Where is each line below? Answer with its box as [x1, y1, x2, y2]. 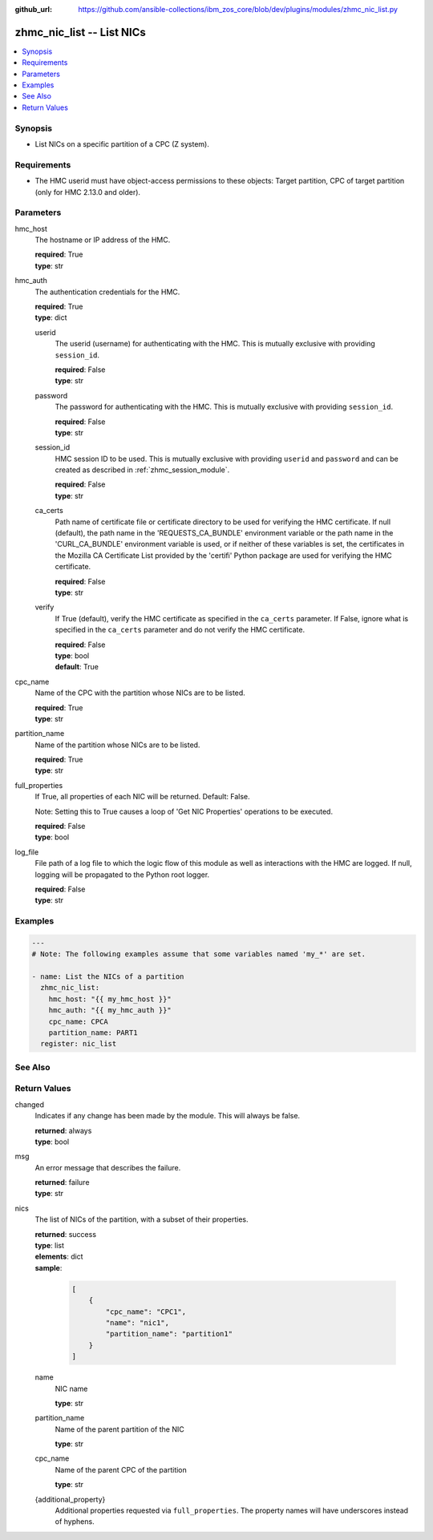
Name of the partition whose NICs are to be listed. [34, 740, 200, 750]
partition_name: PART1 [48, 1029, 138, 1037]
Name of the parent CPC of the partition [55, 1465, 188, 1474]
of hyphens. [55, 1517, 95, 1526]
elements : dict [34, 1251, 83, 1262]
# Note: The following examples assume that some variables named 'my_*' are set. [31, 950, 366, 959]
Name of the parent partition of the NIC [55, 1424, 184, 1434]
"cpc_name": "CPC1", [105, 1307, 187, 1316]
